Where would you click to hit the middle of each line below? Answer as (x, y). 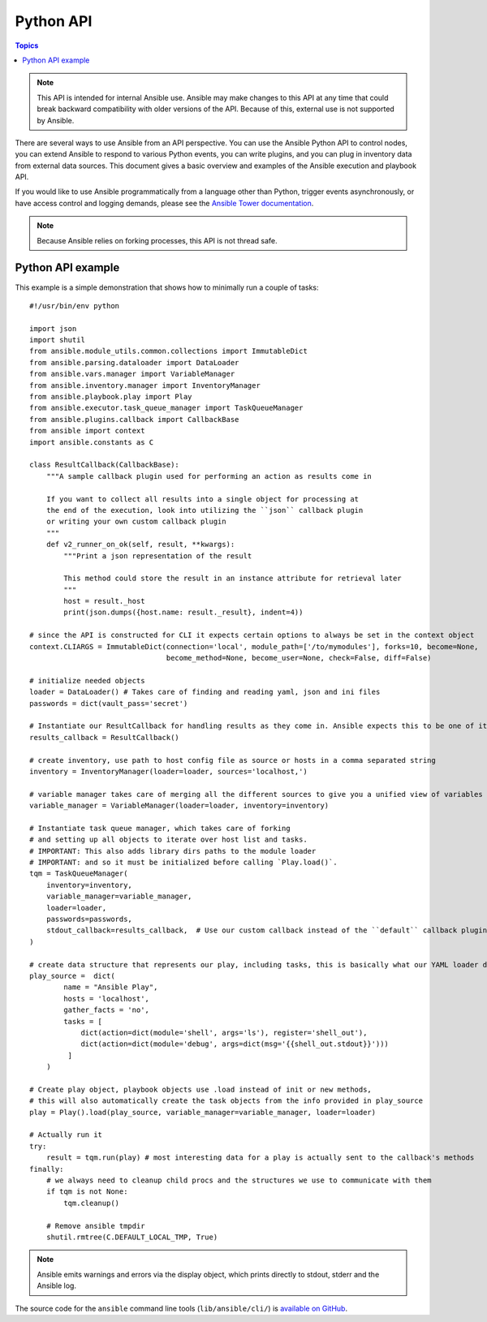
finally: (47, 1169)
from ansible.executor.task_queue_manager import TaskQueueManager (166, 408)
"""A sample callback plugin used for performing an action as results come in (209, 476)
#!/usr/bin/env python (75, 306)
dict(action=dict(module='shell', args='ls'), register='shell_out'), (224, 1032)
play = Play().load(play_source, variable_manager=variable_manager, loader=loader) (203, 1112)
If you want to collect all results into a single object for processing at (203, 499)
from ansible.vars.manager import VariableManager (132, 374)
